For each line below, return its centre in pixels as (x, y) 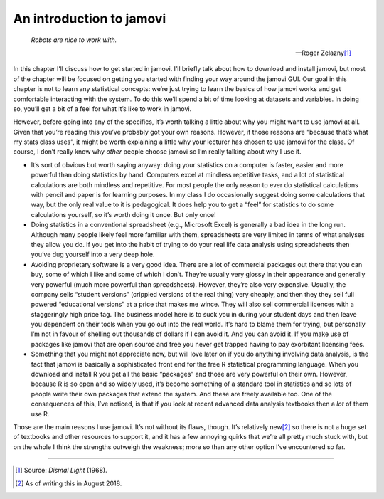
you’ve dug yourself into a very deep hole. (93, 254)
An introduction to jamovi (90, 19)
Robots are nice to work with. (74, 40)
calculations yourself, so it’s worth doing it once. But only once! (123, 214)
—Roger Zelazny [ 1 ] (323, 53)
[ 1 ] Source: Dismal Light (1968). (61, 471)
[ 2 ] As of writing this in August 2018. (69, 483)
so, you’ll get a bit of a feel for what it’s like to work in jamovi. (102, 109)
